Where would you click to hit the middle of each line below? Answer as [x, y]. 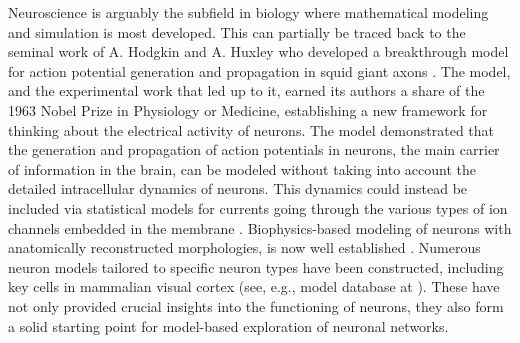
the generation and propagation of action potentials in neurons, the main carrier [254, 149]
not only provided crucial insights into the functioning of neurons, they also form [256, 305]
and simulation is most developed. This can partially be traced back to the [237, 31]
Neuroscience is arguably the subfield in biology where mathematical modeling [248, 12]
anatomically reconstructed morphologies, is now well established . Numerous [244, 247]
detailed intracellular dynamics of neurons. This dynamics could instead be [238, 188]
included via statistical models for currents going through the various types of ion [258, 207]
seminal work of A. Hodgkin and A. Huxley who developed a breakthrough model [258, 51]
